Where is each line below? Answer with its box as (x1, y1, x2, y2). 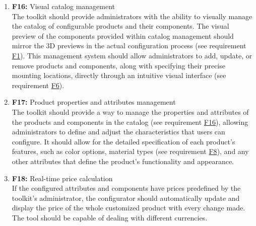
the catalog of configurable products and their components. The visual (12, 21, 229, 31)
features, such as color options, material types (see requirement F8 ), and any (12, 146, 249, 157)
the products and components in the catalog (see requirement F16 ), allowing (12, 116, 248, 127)
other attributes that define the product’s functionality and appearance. (12, 156, 234, 166)
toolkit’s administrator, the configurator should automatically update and (12, 192, 240, 203)
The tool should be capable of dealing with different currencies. (12, 212, 208, 222)
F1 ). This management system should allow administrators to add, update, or (12, 50, 252, 60)
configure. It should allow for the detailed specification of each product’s (12, 136, 235, 146)
